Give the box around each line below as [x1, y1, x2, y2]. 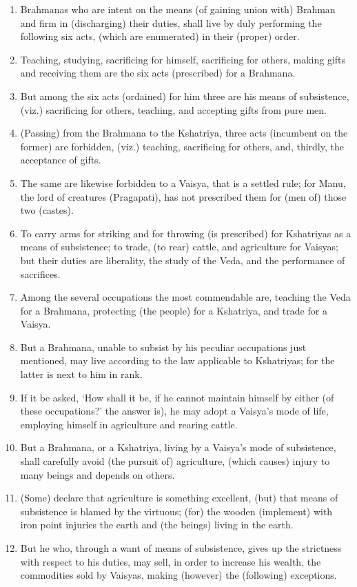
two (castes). [20, 203, 74, 217]
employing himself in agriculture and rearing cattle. [20, 417, 238, 431]
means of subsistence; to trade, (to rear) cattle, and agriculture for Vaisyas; [20, 239, 338, 254]
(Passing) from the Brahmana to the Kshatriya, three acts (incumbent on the [20, 126, 348, 140]
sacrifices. [20, 266, 61, 281]
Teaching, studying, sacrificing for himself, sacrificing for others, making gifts [20, 52, 346, 66]
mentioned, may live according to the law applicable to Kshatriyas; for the [20, 353, 335, 368]
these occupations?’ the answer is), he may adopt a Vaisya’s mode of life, [20, 404, 329, 418]
